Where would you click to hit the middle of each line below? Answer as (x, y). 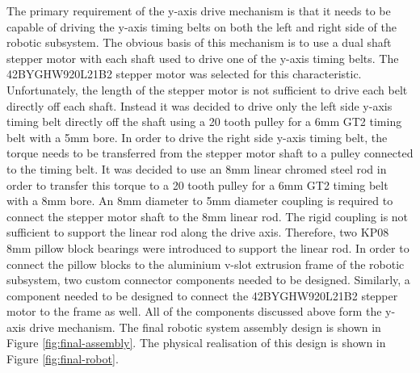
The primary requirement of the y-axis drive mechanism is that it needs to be (199, 10)
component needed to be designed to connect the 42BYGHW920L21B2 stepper (202, 295)
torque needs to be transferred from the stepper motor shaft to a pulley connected (210, 153)
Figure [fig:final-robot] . (63, 359)
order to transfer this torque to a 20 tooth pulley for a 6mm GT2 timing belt (197, 184)
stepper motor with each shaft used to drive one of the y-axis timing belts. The (203, 58)
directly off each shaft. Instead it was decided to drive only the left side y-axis (199, 105)
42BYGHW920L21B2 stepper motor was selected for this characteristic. (184, 74)
